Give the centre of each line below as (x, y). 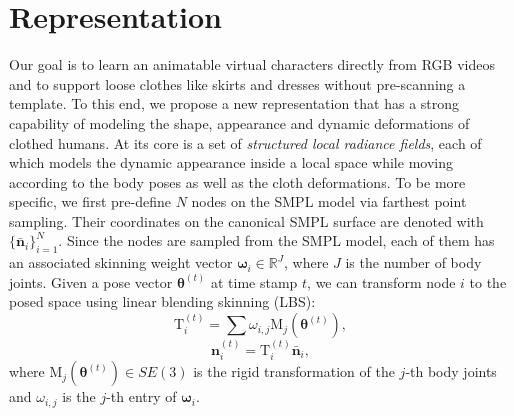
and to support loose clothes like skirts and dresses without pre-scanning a (237, 83)
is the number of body (413, 262)
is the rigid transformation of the (294, 371)
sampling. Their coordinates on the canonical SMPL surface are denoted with (246, 220)
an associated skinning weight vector (121, 262)
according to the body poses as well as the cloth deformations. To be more (237, 181)
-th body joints (451, 371)
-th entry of (141, 396)
